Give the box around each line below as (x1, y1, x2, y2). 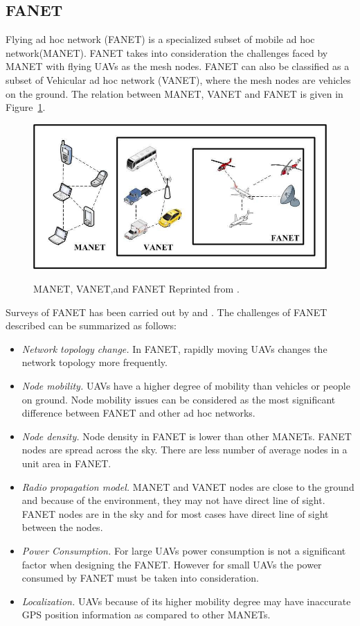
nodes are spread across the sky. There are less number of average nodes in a (21, 442, 348, 457)
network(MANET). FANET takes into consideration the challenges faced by (6, 45, 328, 60)
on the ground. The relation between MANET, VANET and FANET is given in (6, 86, 343, 101)
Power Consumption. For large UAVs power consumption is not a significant (21, 543, 346, 557)
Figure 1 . (6, 100, 46, 114)
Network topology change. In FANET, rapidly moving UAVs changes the (21, 341, 327, 356)
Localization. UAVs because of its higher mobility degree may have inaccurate (21, 593, 351, 608)
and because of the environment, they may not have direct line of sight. (21, 493, 325, 507)
